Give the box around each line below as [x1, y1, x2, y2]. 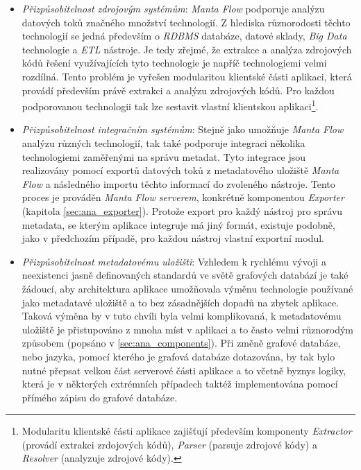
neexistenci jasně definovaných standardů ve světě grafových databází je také [22, 268, 349, 282]
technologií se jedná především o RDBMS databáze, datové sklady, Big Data [22, 28, 347, 43]
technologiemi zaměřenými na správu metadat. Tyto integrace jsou [22, 149, 305, 164]
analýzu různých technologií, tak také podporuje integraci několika [22, 136, 305, 150]
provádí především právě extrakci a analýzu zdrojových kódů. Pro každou [22, 82, 335, 97]
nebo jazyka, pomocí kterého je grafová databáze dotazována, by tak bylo [22, 349, 335, 363]
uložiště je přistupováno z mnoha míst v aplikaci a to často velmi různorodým [22, 322, 353, 336]
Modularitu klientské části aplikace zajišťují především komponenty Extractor [22, 424, 352, 438]
